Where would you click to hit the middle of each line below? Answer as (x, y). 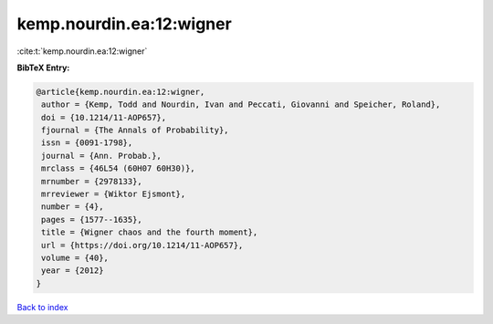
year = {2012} (73, 271)
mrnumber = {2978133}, (92, 181)
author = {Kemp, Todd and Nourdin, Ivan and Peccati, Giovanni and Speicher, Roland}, (241, 105)
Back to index (42, 307)
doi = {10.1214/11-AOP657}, (104, 117)
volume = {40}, (75, 258)
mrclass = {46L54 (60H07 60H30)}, (118, 168)
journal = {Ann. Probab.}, (101, 156)
